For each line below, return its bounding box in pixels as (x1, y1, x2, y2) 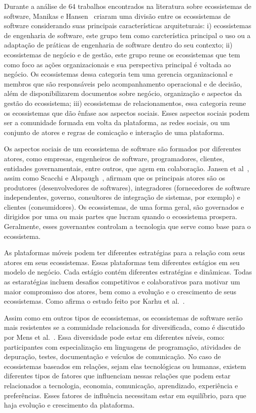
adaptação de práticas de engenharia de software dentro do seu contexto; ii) (4, 40, 233, 50)
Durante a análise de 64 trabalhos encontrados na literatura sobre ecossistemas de (4, 1, 252, 11)
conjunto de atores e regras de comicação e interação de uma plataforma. (4, 127, 224, 137)
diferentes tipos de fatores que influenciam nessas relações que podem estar (4, 370, 231, 381)
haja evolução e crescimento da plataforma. (4, 400, 135, 410)
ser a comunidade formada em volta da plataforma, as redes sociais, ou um (4, 117, 230, 128)
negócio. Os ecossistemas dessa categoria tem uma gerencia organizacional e (4, 69, 233, 79)
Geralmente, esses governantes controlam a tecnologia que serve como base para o (4, 221, 251, 231)
